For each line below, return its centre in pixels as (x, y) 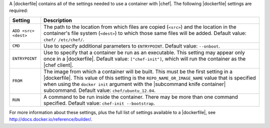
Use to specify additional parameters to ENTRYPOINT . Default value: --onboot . (131, 46)
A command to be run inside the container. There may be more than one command (141, 96)
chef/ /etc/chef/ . (64, 39)
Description (58, 20)
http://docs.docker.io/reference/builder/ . (51, 119)
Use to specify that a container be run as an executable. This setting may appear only (144, 52)
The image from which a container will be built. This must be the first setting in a (138, 71)
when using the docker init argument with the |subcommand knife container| (134, 84)
